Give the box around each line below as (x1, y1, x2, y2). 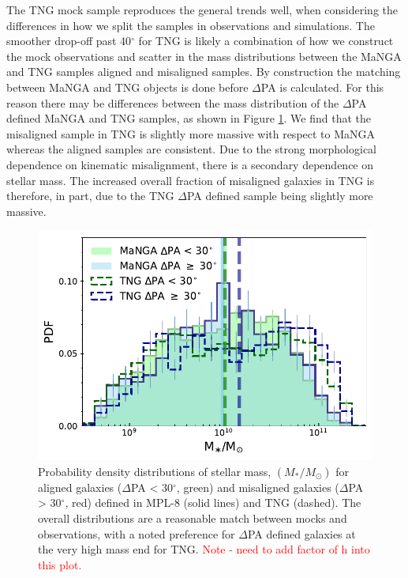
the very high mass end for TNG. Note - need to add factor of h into (38, 541, 370, 557)
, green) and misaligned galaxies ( (176, 478, 339, 495)
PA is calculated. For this (260, 78, 384, 95)
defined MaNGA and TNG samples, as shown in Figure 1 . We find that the (6, 110, 371, 127)
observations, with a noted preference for (38, 525, 235, 542)
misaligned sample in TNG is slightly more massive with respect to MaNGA (6, 125, 376, 142)
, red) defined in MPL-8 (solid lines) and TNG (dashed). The (65, 494, 361, 511)
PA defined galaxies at (247, 525, 356, 542)
